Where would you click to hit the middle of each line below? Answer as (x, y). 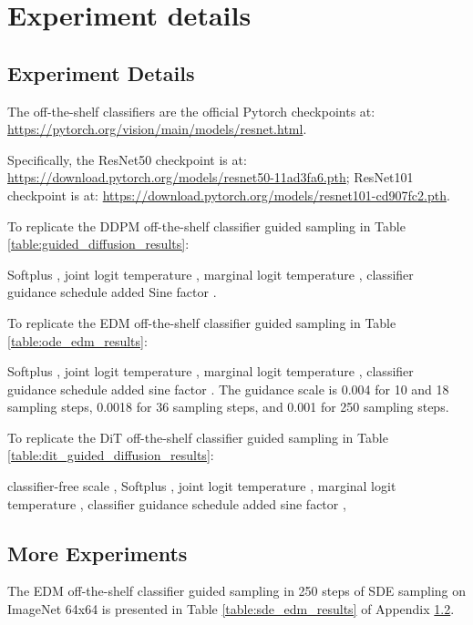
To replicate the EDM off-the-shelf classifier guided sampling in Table (202, 322)
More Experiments (98, 553)
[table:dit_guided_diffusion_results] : (111, 455)
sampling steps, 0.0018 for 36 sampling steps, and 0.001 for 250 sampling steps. (228, 407)
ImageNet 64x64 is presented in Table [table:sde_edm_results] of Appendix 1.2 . (231, 609)
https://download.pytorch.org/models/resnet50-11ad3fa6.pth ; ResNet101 (211, 177)
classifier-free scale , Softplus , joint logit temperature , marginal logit (202, 486)
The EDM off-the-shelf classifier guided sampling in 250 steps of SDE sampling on (237, 591)
